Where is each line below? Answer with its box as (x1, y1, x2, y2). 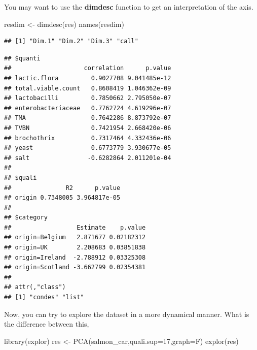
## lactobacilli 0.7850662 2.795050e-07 (4, 94, 171, 102)
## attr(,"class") (4, 283, 66, 291)
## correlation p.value (4, 65, 171, 72)
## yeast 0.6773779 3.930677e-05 (4, 144, 171, 152)
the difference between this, (4, 319, 89, 329)
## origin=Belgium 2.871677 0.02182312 (4, 234, 146, 241)
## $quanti (4, 54, 41, 62)
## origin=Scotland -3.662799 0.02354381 (4, 264, 146, 271)
